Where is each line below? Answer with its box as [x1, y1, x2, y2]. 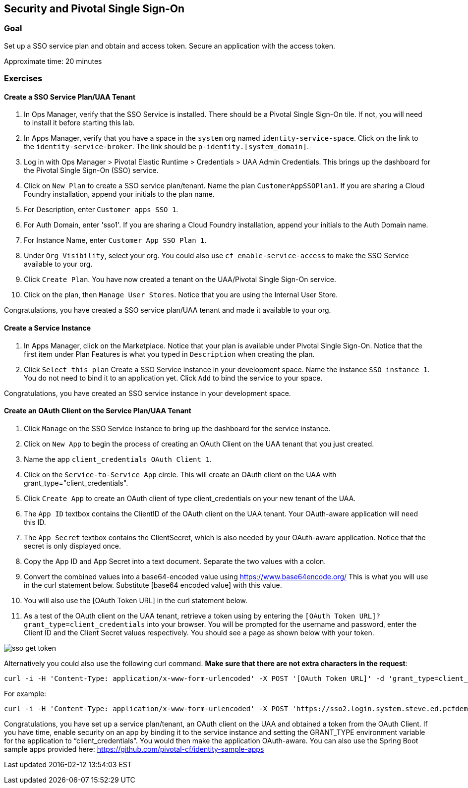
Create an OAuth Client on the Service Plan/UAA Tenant [4, 406, 191, 415]
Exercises [4, 73, 43, 84]
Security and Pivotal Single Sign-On [4, 2, 185, 15]
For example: [4, 689, 47, 698]
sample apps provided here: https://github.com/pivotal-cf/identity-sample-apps [4, 744, 264, 753]
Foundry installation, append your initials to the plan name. [24, 190, 215, 199]
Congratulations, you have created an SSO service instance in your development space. [4, 389, 291, 397]
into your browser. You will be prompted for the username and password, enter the [147, 619, 417, 628]
